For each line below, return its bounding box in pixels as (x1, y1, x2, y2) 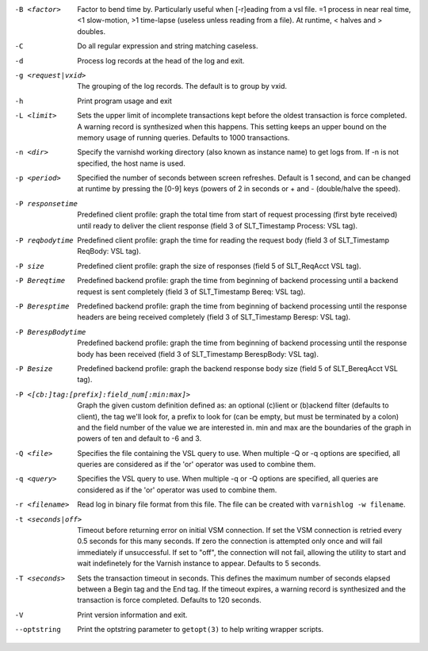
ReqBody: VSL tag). (77, 247, 142, 256)
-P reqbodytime (14, 236, 75, 245)
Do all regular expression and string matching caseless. (77, 41, 258, 51)
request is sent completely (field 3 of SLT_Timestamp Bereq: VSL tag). (77, 286, 306, 297)
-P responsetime (14, 199, 78, 208)
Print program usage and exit (77, 96, 172, 105)
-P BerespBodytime (14, 327, 86, 336)
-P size (14, 262, 45, 270)
